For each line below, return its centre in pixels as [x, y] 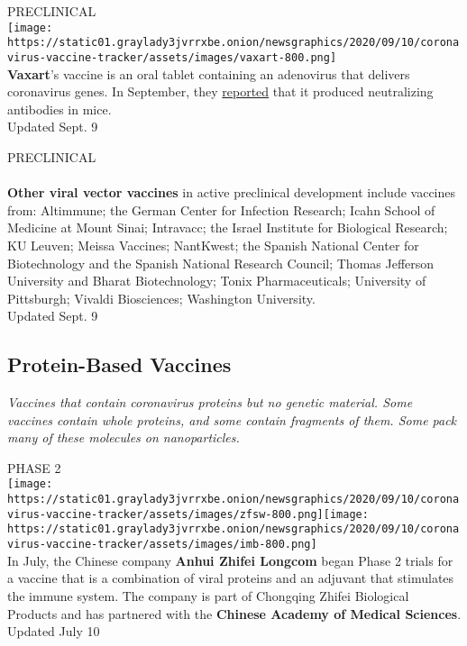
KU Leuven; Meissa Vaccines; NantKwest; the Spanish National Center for [213, 245]
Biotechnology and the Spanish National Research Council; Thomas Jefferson [221, 263]
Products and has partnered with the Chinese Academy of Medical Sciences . [234, 613]
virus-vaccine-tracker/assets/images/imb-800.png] [162, 545]
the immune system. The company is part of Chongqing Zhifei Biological [208, 595]
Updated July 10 [54, 631]
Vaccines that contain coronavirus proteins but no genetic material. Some [210, 402]
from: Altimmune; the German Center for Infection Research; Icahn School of [221, 209]
